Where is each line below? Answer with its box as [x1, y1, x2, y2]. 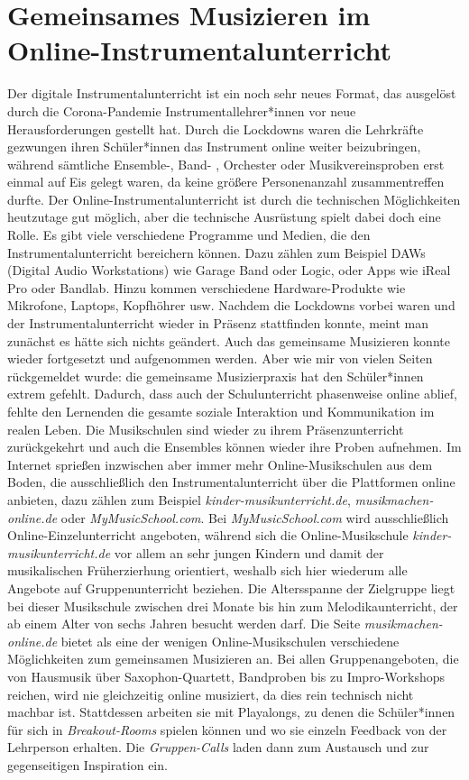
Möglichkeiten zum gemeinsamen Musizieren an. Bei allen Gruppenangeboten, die [7, 649, 459, 668]
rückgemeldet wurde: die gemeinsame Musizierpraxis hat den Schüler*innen [7, 366, 424, 385]
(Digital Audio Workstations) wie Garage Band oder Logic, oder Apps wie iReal [7, 261, 451, 280]
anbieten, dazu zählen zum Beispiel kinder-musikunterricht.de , [7, 490, 351, 509]
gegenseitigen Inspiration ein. [7, 755, 168, 774]
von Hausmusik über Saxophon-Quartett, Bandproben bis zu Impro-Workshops [7, 666, 446, 685]
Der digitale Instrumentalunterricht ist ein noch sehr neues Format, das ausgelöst [7, 84, 456, 103]
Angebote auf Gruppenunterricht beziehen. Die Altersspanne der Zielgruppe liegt [7, 578, 455, 597]
